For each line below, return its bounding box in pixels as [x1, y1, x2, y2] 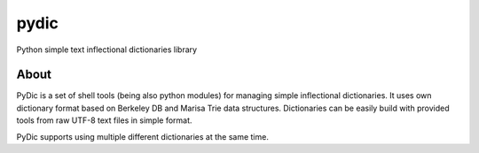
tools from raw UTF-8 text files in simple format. [16, 115, 192, 126]
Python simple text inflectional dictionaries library [16, 44, 198, 55]
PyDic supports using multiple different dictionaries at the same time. [16, 131, 270, 142]
